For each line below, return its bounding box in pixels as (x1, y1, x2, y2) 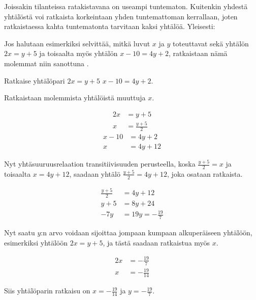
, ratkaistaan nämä (168, 48, 228, 59)
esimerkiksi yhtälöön (4, 237, 68, 248)
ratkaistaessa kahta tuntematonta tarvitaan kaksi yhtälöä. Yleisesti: (4, 21, 215, 32)
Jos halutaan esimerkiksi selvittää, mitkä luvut (4, 38, 150, 48)
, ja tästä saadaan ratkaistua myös (103, 237, 210, 248)
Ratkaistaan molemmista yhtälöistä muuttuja (4, 92, 146, 103)
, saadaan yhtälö (69, 168, 120, 179)
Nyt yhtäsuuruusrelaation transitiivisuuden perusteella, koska (4, 158, 196, 169)
